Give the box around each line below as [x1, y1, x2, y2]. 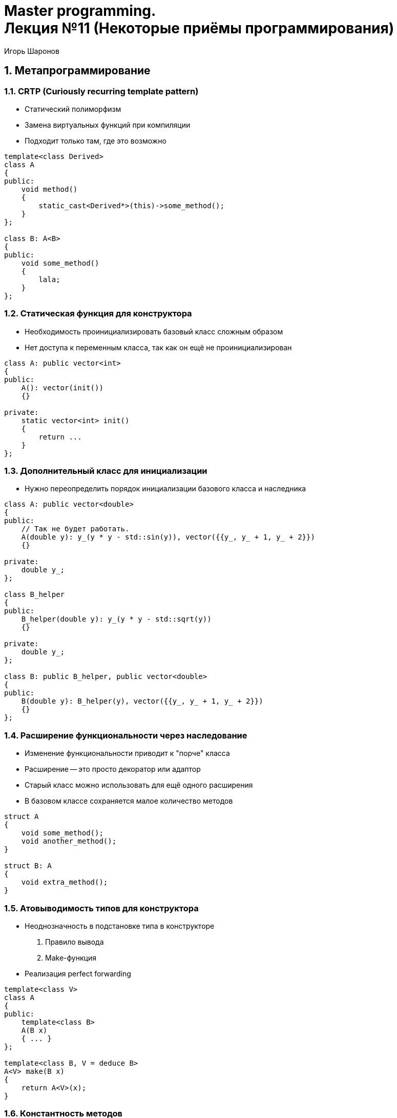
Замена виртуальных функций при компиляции [25, 120, 191, 129]
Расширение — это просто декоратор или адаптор [25, 765, 201, 774]
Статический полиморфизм [25, 104, 121, 113]
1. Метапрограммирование [4, 64, 151, 77]
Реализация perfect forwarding [25, 969, 131, 978]
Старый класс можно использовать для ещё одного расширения [25, 781, 253, 790]
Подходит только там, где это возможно [25, 136, 166, 145]
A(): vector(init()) [21, 383, 103, 392]
